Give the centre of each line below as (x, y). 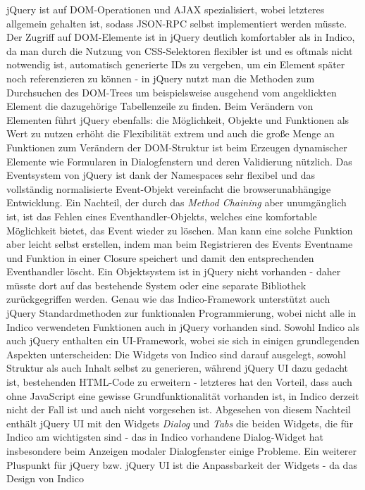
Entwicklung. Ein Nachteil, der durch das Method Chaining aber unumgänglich (177, 202)
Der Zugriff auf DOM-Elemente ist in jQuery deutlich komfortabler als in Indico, (181, 37)
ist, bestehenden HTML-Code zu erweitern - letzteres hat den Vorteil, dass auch (179, 382)
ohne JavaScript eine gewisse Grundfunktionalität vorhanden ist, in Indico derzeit (183, 395)
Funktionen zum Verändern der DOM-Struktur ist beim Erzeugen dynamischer (177, 147)
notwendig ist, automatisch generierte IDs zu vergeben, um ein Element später (176, 64)
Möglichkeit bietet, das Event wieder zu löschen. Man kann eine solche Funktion (180, 230)
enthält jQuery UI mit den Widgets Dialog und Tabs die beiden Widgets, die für (180, 423)
